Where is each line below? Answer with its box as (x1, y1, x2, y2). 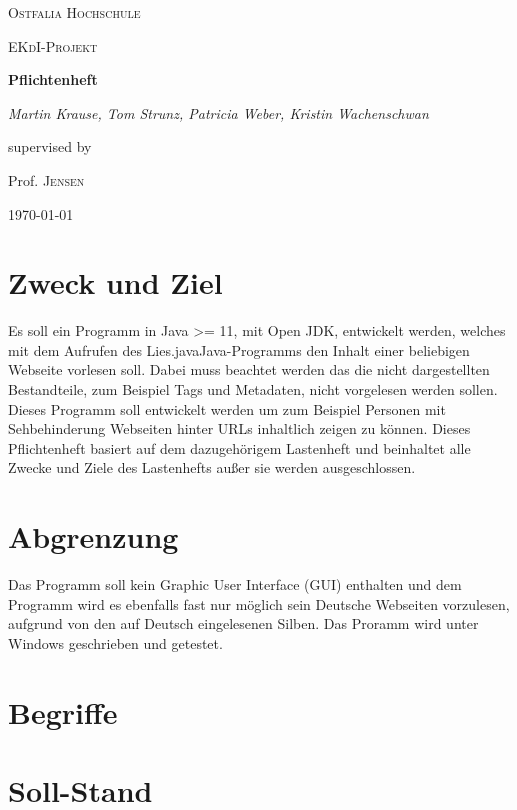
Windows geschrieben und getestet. (8, 632, 223, 653)
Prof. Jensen (8, 169, 85, 190)
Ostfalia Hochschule (8, 2, 141, 22)
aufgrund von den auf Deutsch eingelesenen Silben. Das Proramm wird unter (8, 613, 479, 634)
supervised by (8, 136, 92, 157)
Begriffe (8, 691, 118, 732)
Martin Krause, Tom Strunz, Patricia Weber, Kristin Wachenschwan (8, 102, 429, 123)
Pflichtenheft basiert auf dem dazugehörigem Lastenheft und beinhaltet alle (8, 437, 471, 458)
